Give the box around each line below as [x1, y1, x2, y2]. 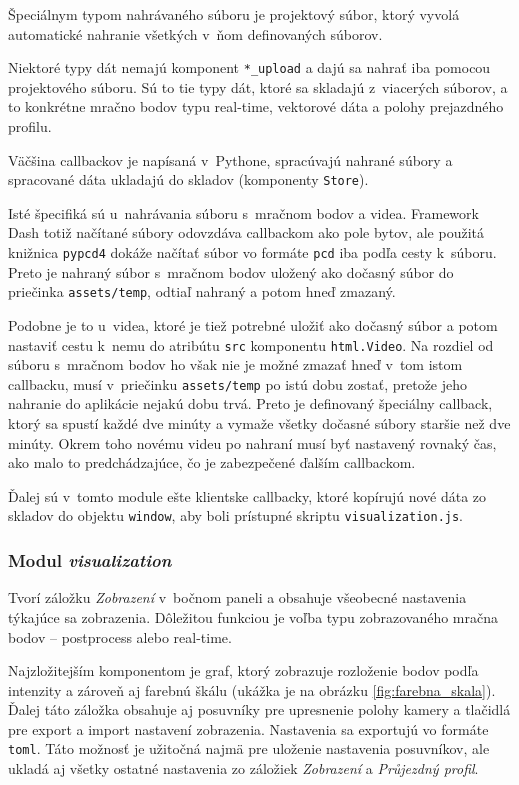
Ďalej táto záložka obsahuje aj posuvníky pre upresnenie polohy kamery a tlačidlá [8, 699, 511, 720]
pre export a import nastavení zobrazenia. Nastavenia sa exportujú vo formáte [8, 718, 489, 739]
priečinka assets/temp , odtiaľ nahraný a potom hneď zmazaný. [8, 281, 396, 302]
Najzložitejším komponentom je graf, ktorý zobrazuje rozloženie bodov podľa [8, 660, 479, 681]
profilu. [8, 116, 52, 137]
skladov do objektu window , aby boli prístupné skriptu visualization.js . [8, 505, 464, 526]
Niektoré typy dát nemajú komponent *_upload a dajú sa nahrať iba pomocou [8, 57, 491, 78]
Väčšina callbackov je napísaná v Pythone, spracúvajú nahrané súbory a [8, 149, 453, 170]
